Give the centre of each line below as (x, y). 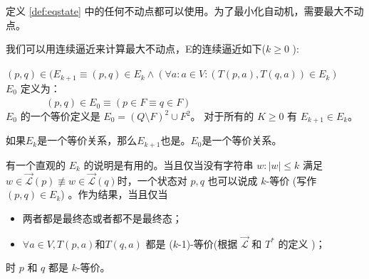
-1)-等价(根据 (208, 243)
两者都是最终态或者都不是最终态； (102, 218)
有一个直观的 (36, 164)
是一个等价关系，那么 (87, 140)
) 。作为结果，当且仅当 (114, 194)
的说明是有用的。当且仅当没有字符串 (168, 164)
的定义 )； (302, 243)
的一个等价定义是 (60, 116)
